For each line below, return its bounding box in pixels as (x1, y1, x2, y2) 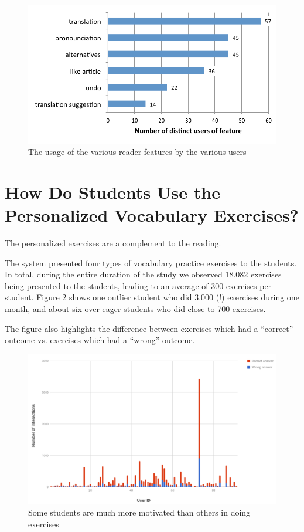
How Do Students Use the (5, 179, 220, 204)
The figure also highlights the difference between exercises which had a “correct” (5, 322, 293, 334)
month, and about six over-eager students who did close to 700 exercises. (5, 303, 266, 315)
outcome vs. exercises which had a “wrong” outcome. (5, 334, 195, 346)
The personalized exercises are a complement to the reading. (5, 237, 221, 249)
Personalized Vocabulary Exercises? (5, 203, 299, 227)
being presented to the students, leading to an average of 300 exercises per (5, 279, 272, 292)
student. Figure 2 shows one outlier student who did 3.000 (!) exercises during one (5, 291, 299, 303)
